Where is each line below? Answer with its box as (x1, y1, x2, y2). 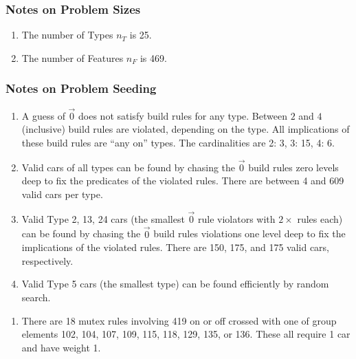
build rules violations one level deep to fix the (153, 226, 346, 241)
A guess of (21, 108, 65, 122)
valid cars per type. (21, 187, 103, 202)
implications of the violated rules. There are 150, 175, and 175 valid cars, (21, 240, 330, 254)
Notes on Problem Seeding (5, 80, 157, 97)
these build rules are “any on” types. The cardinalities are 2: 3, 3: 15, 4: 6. (21, 135, 335, 150)
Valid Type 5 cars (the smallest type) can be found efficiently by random (21, 276, 329, 291)
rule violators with (197, 211, 276, 226)
